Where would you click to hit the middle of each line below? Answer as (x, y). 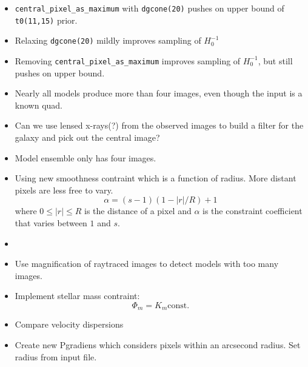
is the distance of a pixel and (138, 211)
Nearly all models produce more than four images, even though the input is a (159, 93)
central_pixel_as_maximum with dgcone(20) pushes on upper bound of (149, 8)
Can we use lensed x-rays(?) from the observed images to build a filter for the (159, 125)
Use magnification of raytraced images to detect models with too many (147, 264)
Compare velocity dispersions (69, 324)
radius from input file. (56, 356)
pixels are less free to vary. (64, 190)
